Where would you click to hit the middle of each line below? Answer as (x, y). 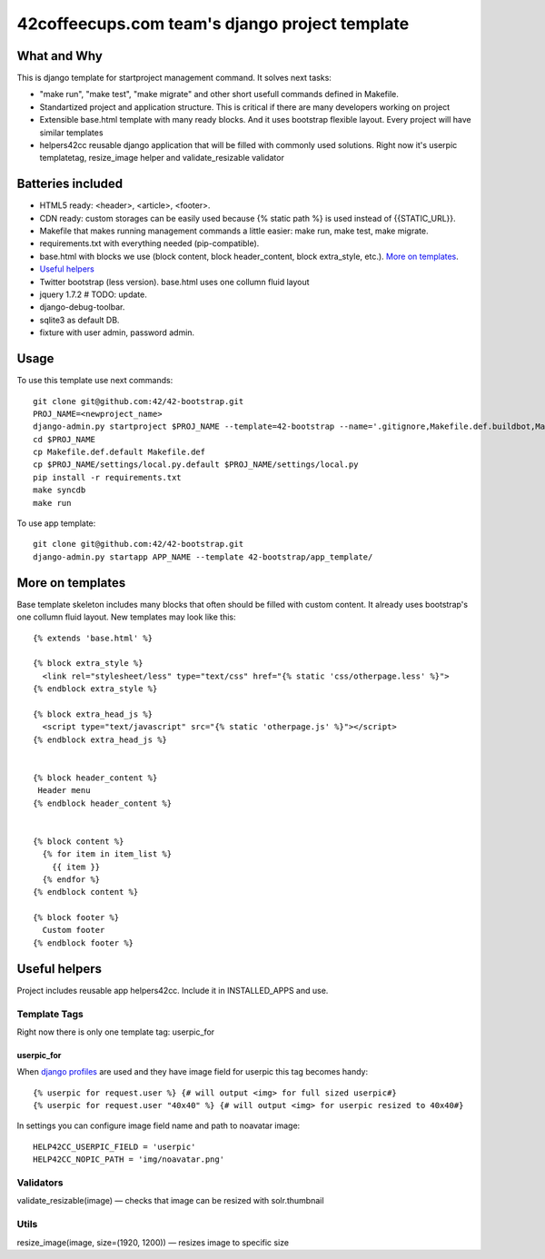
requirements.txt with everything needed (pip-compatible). (149, 243)
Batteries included (69, 184)
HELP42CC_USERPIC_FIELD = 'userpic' (114, 1146)
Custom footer (74, 930)
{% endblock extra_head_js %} (100, 739)
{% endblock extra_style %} (95, 689)
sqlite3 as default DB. (79, 320)
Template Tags (50, 1014)
